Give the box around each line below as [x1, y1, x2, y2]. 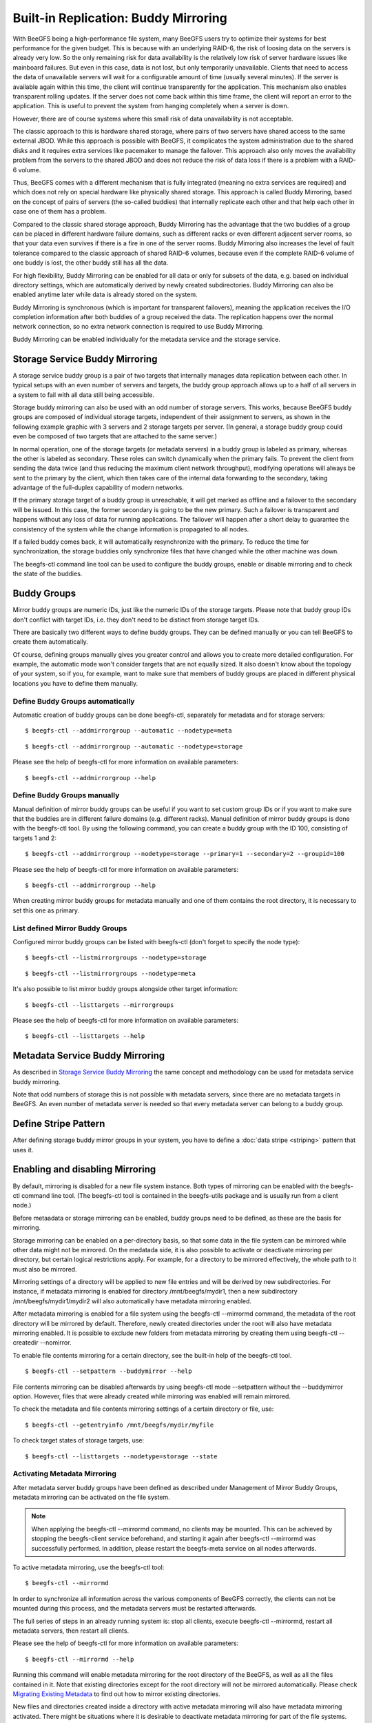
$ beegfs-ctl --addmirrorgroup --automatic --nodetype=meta [25, 727, 232, 735]
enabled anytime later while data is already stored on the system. [12, 290, 198, 299]
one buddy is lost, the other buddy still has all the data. [12, 258, 169, 267]
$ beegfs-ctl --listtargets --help [25, 1032, 145, 1040]
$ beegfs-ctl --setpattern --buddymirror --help [25, 1367, 192, 1375]
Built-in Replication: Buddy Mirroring [12, 10, 227, 26]
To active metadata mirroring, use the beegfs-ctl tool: [12, 1563, 165, 1571]
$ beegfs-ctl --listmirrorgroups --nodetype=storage [25, 954, 207, 961]
